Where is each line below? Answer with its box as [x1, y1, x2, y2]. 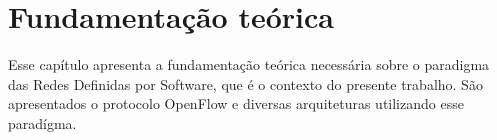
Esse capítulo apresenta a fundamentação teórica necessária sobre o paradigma [8, 54, 490, 75]
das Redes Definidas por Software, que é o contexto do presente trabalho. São [8, 73, 483, 94]
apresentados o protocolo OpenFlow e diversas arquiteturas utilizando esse [8, 93, 464, 114]
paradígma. [8, 112, 77, 133]
